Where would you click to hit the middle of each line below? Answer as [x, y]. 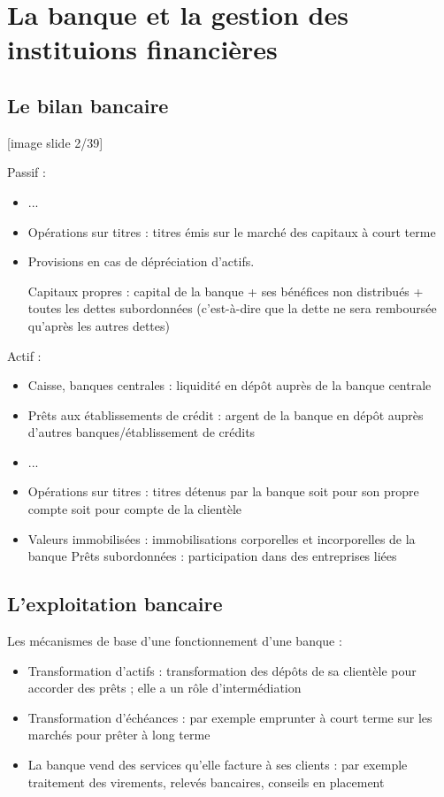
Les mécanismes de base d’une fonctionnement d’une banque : [175, 641]
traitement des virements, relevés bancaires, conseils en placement [206, 782]
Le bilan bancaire [88, 105]
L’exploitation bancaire [115, 604]
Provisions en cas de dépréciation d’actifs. [141, 261]
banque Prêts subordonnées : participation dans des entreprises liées [212, 556]
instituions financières [142, 49]
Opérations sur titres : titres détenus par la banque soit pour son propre [223, 491]
